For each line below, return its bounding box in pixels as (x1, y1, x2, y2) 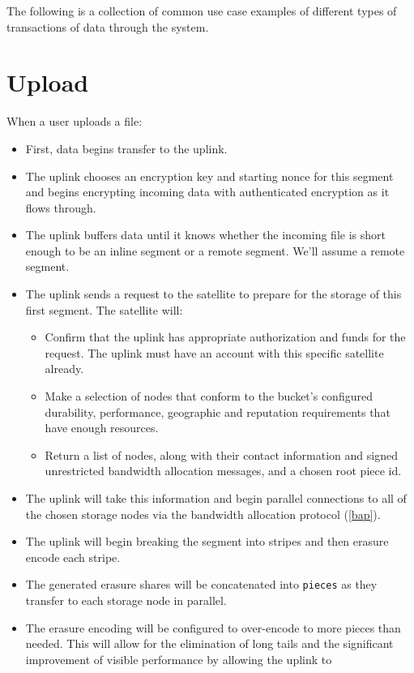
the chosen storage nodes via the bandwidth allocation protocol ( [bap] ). (25, 505, 381, 522)
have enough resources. (45, 419, 159, 436)
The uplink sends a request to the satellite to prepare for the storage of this (25, 285, 402, 302)
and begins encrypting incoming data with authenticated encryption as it (25, 183, 390, 200)
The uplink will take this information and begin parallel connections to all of (25, 490, 407, 506)
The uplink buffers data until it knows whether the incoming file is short (25, 226, 386, 243)
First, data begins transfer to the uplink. (25, 139, 228, 156)
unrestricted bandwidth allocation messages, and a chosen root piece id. (45, 462, 402, 479)
